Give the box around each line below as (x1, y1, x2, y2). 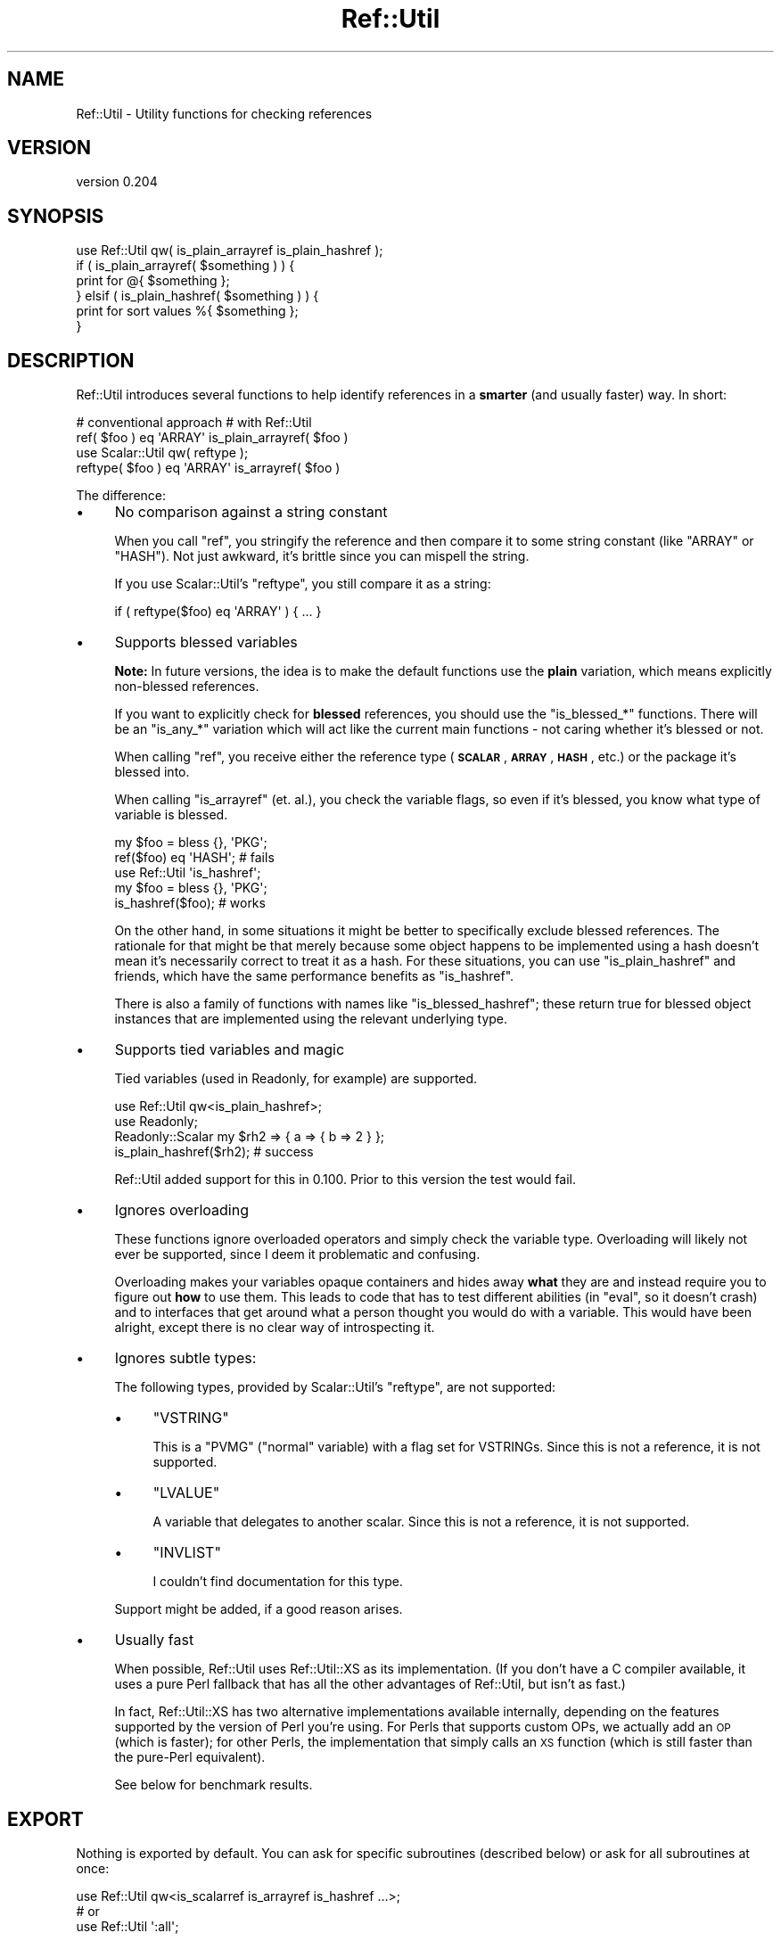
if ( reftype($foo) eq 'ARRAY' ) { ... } (114, 604, 322, 620)
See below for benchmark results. (114, 1777, 313, 1793)
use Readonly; (114, 1114, 198, 1130)
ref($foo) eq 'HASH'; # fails (114, 850, 275, 866)
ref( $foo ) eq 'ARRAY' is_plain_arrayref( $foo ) (76, 430, 349, 446)
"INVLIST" (152, 1543, 221, 1562)
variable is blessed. (114, 807, 228, 823)
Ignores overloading (114, 1201, 249, 1220)
